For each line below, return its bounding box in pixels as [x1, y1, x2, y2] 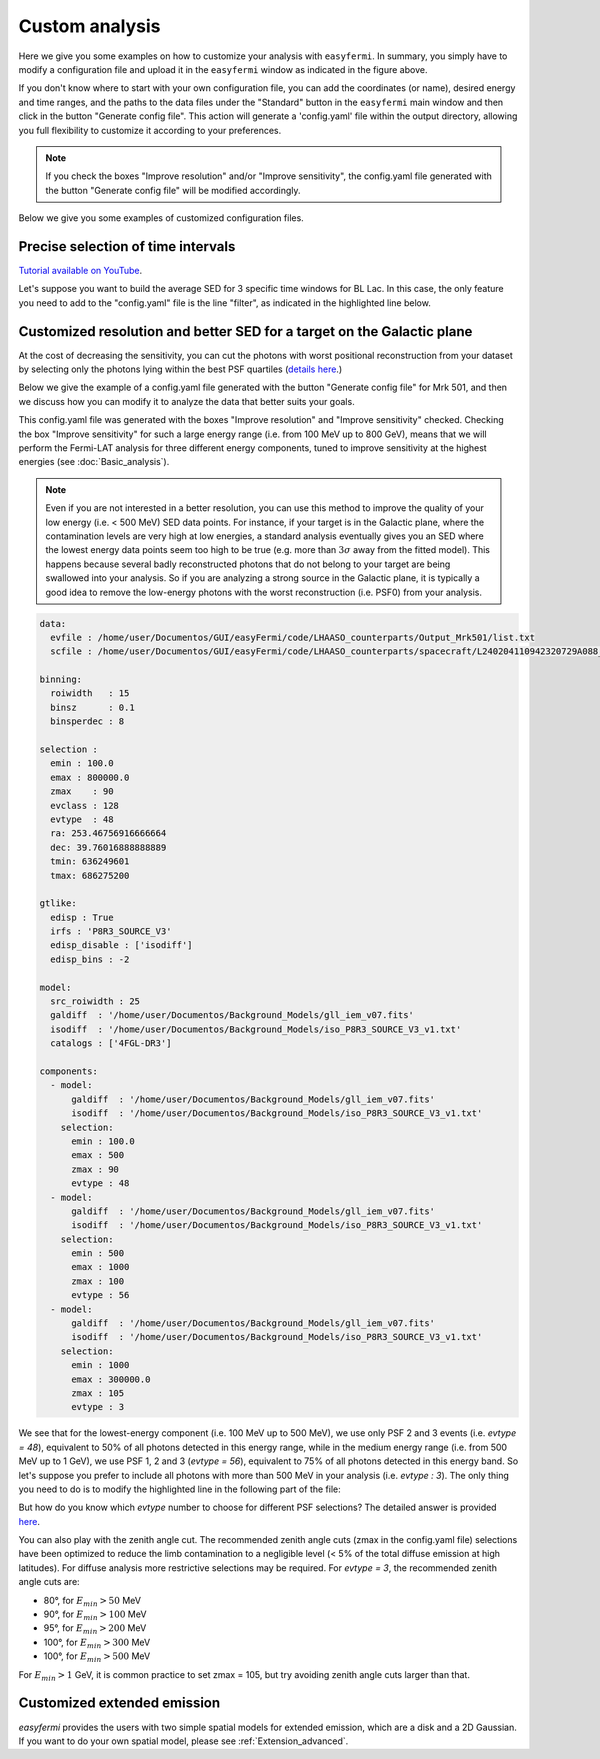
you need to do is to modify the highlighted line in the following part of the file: [18, 1483, 341, 1495]
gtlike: [39, 898, 77, 909]
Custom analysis [18, 15, 161, 37]
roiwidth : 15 [50, 688, 130, 699]
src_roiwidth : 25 [50, 996, 140, 1007]
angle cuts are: [18, 1576, 80, 1588]
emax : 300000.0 [71, 1373, 151, 1385]
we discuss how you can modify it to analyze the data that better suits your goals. [18, 395, 355, 407]
